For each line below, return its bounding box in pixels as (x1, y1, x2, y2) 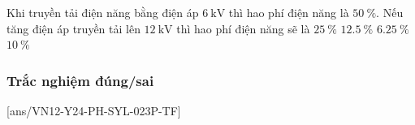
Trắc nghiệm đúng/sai (6, 70, 154, 90)
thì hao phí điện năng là (228, 4, 349, 20)
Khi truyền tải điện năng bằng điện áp (6, 4, 199, 20)
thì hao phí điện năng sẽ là (176, 19, 310, 37)
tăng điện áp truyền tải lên (6, 19, 140, 37)
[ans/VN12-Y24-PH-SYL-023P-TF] (6, 102, 181, 119)
